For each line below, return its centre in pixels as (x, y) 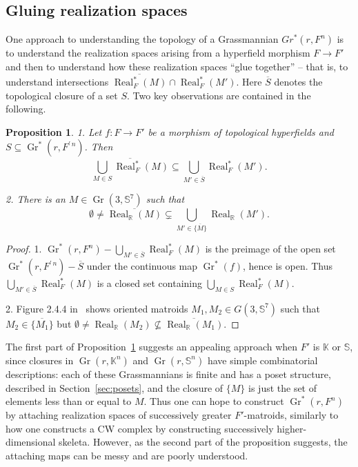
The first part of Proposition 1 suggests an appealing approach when (152, 347)
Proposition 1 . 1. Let (54, 131)
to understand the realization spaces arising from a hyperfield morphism (158, 53)
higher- (292, 428)
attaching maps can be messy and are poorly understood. (127, 455)
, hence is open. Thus (288, 266)
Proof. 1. (24, 249)
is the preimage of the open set (270, 249)
